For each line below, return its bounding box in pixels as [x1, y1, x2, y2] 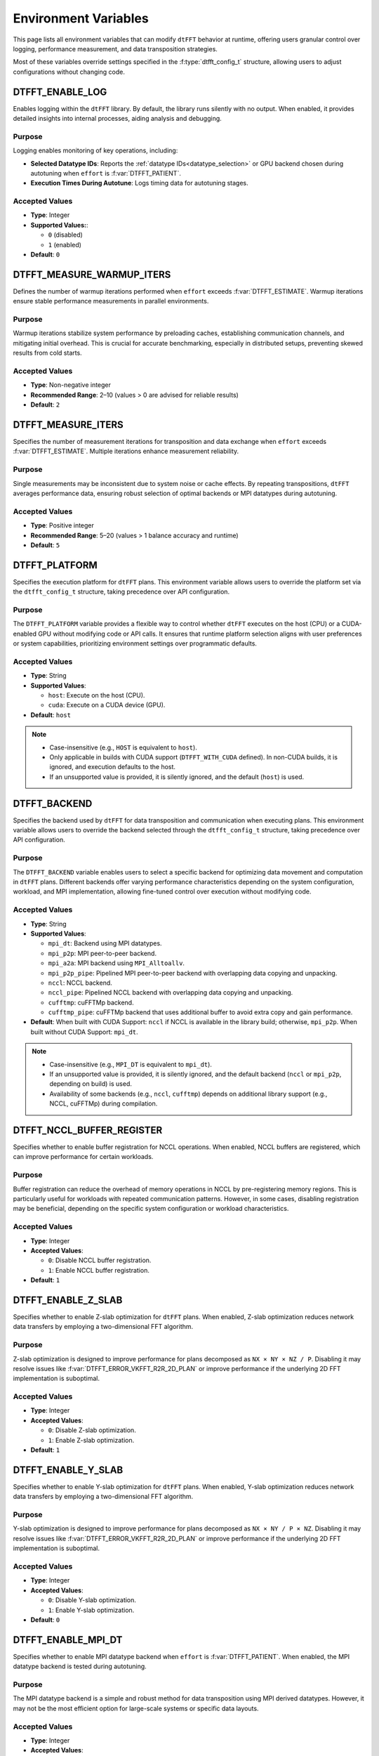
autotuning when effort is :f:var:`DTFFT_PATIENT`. [30, 169, 182, 177]
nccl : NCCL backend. [48, 978, 112, 987]
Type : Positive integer [30, 521, 95, 530]
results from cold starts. [13, 348, 82, 358]
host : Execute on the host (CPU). [48, 691, 145, 700]
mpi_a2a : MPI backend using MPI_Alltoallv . [48, 959, 185, 967]
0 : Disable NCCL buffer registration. [48, 1256, 152, 1264]
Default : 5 [30, 541, 60, 549]
